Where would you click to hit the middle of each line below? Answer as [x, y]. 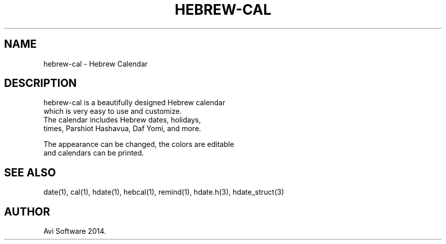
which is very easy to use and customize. [113, 111]
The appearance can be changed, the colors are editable [139, 144]
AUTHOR [27, 211]
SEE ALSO [30, 172]
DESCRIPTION [40, 83]
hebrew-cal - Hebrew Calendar [96, 64]
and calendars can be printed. [94, 153]
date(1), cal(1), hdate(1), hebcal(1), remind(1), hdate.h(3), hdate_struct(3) [164, 192]
